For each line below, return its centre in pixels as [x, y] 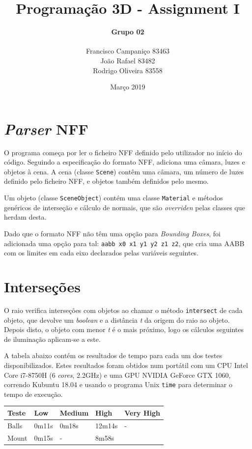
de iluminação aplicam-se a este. [52, 339]
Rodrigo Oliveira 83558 [128, 70]
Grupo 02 [128, 32]
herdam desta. [25, 217]
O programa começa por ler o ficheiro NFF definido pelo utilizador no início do [123, 152]
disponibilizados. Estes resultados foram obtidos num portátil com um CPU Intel [126, 365]
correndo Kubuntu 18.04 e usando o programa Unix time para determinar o [118, 384]
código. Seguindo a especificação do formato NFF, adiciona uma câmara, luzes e [125, 162]
